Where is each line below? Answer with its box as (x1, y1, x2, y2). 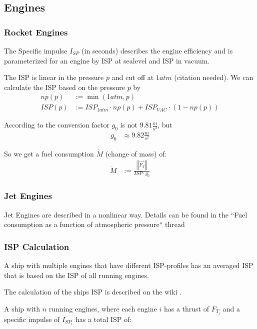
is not (120, 119, 137, 130)
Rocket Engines (4, 25, 68, 38)
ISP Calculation (4, 240, 69, 252)
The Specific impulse (4, 45, 67, 55)
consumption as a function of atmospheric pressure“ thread (4, 219, 185, 229)
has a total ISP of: (75, 313, 132, 324)
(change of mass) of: (105, 148, 167, 158)
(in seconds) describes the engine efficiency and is (81, 45, 233, 55)
